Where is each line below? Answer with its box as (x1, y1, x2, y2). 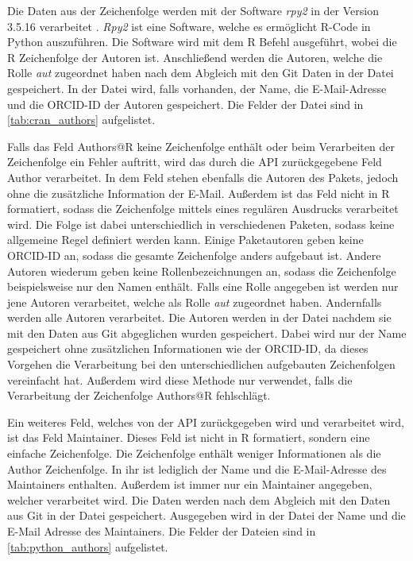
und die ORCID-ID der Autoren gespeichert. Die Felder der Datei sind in (7, 95, 364, 112)
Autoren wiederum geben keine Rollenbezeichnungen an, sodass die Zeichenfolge (7, 262, 396, 279)
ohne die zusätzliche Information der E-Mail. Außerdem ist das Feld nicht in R (7, 184, 390, 201)
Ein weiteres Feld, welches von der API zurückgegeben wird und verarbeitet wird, (7, 413, 404, 430)
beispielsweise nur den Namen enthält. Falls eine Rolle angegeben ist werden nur (7, 278, 399, 295)
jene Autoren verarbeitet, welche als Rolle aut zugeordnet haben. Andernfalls (7, 293, 382, 310)
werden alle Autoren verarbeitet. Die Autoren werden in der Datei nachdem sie (7, 309, 392, 326)
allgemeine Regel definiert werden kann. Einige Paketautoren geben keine (7, 231, 364, 248)
